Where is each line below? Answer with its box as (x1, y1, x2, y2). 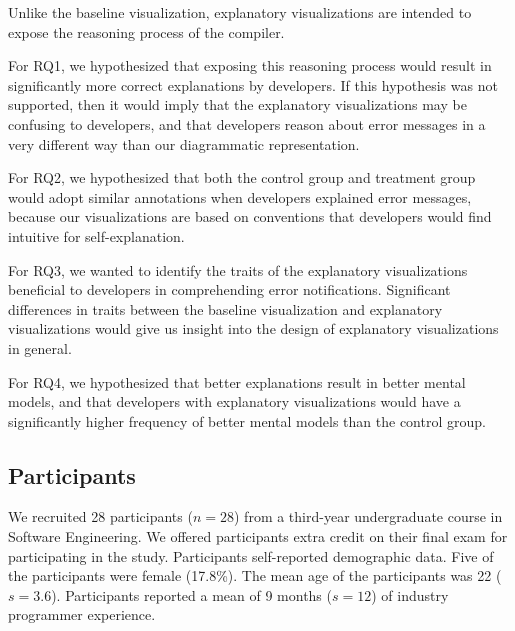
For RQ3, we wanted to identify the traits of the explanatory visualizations (8, 259, 468, 280)
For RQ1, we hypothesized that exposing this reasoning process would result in (8, 55, 492, 76)
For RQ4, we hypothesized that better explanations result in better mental (8, 371, 466, 392)
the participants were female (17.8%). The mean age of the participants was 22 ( (8, 565, 502, 586)
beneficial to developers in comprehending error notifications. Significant (8, 279, 451, 300)
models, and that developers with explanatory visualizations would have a (8, 391, 461, 412)
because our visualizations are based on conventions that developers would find (8, 206, 492, 227)
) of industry (371, 584, 449, 605)
